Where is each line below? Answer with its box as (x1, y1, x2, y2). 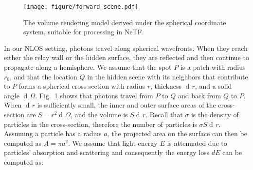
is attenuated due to (167, 138, 227, 148)
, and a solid (195, 81, 232, 91)
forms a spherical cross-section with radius (18, 81, 145, 91)
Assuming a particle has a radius (4, 128, 102, 139)
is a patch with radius (180, 62, 246, 72)
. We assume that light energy (68, 138, 158, 148)
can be (222, 147, 242, 157)
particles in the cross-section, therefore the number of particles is (4, 119, 197, 129)
